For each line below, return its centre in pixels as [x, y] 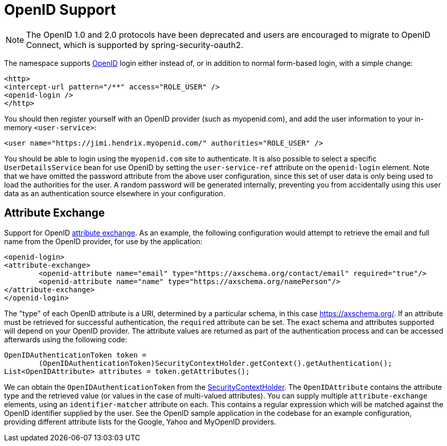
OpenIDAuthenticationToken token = [75, 355]
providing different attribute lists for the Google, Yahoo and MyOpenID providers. [140, 421]
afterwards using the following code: [66, 339]
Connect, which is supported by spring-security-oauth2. [135, 45]
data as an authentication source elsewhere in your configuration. [115, 193]
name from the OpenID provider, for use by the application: [103, 241]
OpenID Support [60, 10]
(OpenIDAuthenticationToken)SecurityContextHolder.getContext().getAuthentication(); [215, 363]
